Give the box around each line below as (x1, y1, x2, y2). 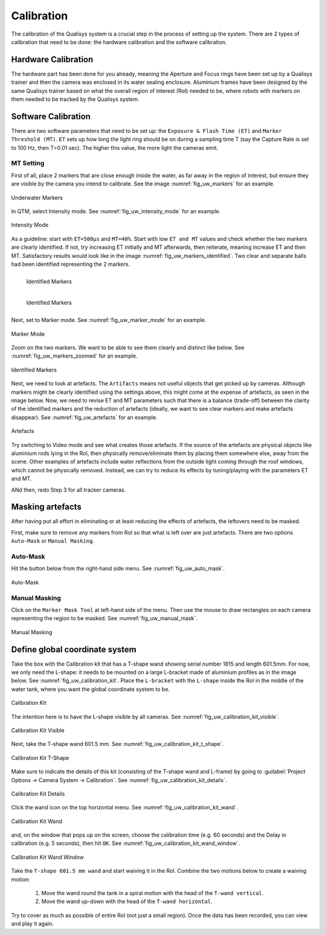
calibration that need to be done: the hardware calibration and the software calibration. (11, 38, 227, 45)
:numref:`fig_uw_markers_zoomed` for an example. (11, 352, 138, 359)
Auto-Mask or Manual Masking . (11, 538, 95, 545)
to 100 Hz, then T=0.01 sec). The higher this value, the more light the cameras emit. (11, 144, 219, 151)
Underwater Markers (11, 194, 63, 201)
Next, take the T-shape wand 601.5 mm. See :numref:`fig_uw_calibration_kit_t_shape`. (11, 741, 224, 748)
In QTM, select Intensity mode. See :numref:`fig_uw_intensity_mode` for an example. (11, 208, 221, 215)
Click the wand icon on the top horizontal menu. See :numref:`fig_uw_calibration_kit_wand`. (11, 804, 238, 811)
